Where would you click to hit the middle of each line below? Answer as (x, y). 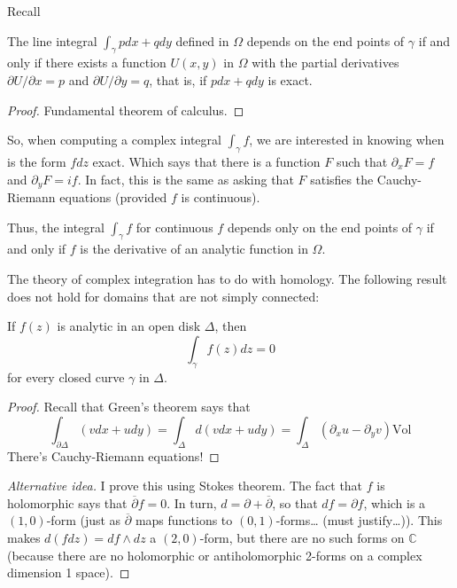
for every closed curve (66, 376)
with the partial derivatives (325, 63)
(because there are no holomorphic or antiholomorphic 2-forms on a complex (215, 555)
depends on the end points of (325, 40)
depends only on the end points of (320, 227)
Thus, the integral (56, 227)
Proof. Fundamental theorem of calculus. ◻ (126, 110)
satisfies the (342, 179)
